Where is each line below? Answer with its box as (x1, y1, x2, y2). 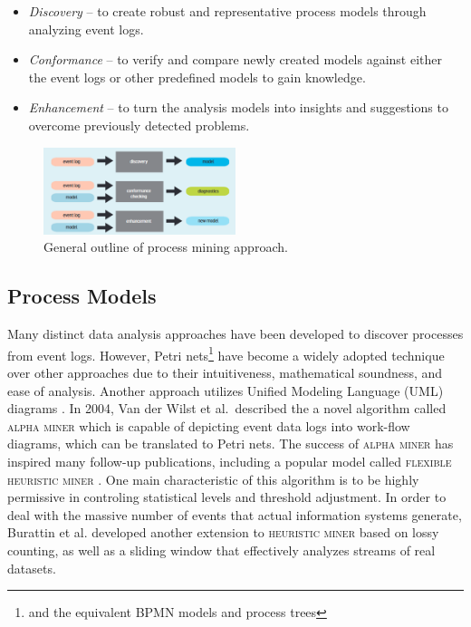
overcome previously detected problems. (28, 115, 250, 134)
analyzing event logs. (28, 19, 144, 38)
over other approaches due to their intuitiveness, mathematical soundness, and (7, 363, 443, 382)
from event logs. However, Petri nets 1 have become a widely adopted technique (7, 342, 445, 364)
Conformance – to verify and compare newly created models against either (28, 50, 443, 69)
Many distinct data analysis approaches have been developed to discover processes (7, 324, 464, 343)
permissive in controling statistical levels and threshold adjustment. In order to (7, 487, 447, 506)
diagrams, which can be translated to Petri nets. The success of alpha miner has (7, 434, 454, 453)
